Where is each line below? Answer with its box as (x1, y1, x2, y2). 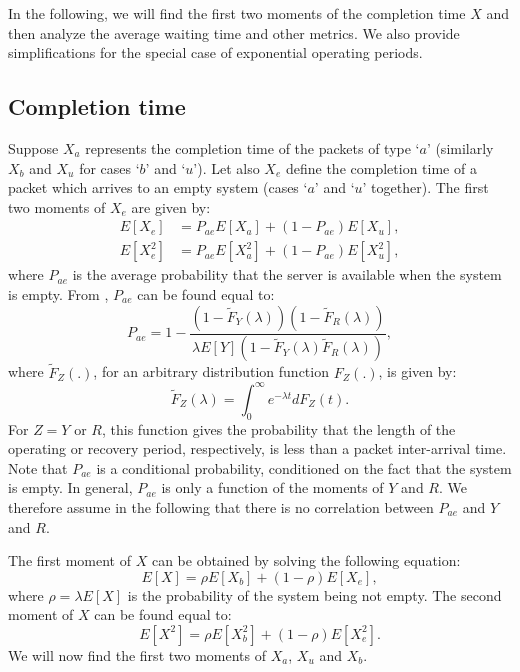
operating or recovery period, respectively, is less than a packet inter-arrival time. (8, 438, 507, 459)
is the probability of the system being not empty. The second (127, 584, 502, 605)
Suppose (8, 137, 59, 158)
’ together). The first (362, 177, 489, 198)
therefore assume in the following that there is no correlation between (8, 496, 434, 517)
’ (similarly (426, 137, 494, 158)
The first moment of (8, 550, 131, 571)
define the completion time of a (285, 157, 477, 178)
